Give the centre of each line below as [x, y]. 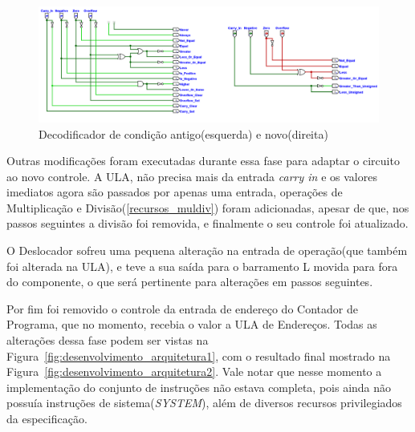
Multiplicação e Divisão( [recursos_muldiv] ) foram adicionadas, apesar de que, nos [208, 207]
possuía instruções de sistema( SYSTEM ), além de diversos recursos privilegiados [204, 403]
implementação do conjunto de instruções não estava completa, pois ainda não [199, 387]
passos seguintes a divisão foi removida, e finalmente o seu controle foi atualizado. [207, 223]
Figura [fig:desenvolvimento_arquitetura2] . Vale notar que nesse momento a [194, 371]
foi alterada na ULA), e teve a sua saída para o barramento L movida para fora [202, 266]
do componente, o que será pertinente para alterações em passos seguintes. [190, 282]
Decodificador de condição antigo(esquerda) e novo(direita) [183, 133]
